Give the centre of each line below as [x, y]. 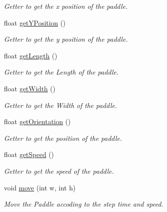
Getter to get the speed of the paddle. [59, 171]
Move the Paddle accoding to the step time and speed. [84, 204]
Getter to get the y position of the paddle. [66, 39]
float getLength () [31, 55]
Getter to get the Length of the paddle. [61, 72]
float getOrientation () [37, 121]
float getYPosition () [35, 22]
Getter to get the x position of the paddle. [66, 6]
